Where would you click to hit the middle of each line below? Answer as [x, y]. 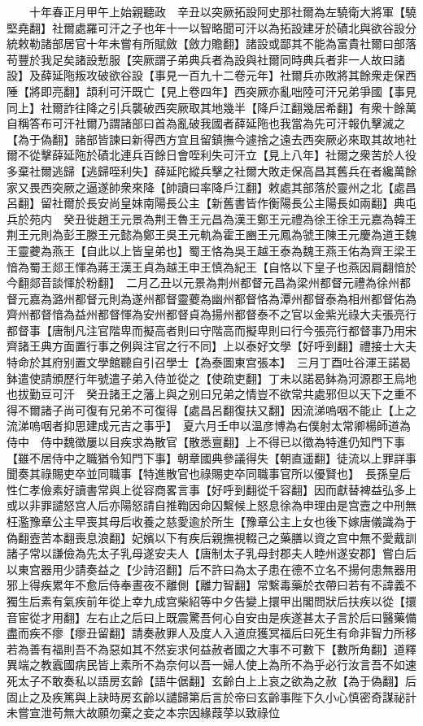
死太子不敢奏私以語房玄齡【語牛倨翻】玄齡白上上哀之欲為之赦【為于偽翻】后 [211, 680]
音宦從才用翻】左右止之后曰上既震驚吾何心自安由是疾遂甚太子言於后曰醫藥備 [211, 617]
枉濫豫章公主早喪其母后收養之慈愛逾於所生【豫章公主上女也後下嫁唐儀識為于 [211, 521]
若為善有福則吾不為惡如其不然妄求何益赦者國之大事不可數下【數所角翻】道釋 [211, 648]
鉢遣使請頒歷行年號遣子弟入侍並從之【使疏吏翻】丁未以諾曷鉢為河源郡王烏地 [211, 378]
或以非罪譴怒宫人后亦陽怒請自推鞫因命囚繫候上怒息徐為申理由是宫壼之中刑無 [211, 505]
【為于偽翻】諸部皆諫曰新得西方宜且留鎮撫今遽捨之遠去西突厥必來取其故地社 [211, 139]
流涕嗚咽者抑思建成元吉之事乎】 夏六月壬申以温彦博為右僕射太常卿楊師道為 [209, 426]
